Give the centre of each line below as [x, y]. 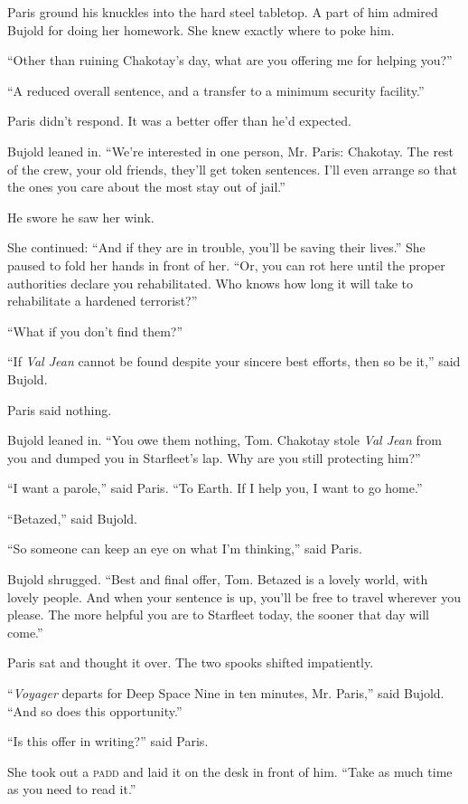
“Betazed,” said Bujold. [72, 518]
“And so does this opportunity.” [95, 710]
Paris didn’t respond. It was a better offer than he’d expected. [179, 121]
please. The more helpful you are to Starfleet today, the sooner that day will [218, 615]
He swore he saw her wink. [81, 217]
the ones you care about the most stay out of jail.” [146, 187]
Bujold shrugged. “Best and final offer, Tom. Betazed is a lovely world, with [218, 579]
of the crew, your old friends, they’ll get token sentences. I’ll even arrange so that [232, 169]
